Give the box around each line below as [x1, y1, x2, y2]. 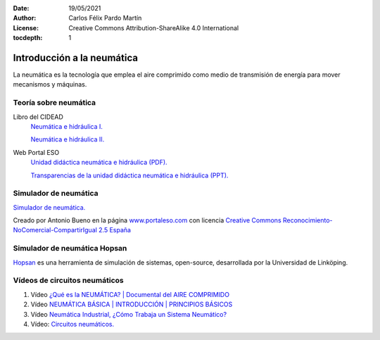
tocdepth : [13, 34, 43, 42]
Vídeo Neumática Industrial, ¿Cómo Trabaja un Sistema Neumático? [30, 310, 227, 318]
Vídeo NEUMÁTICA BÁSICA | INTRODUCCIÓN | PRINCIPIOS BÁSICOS [30, 300, 233, 309]
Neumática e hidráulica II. [30, 135, 105, 144]
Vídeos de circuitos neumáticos [13, 275, 124, 285]
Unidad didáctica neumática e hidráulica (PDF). [30, 158, 168, 167]
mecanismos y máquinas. [13, 80, 87, 89]
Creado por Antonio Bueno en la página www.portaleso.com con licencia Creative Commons [13, 216, 281, 225]
